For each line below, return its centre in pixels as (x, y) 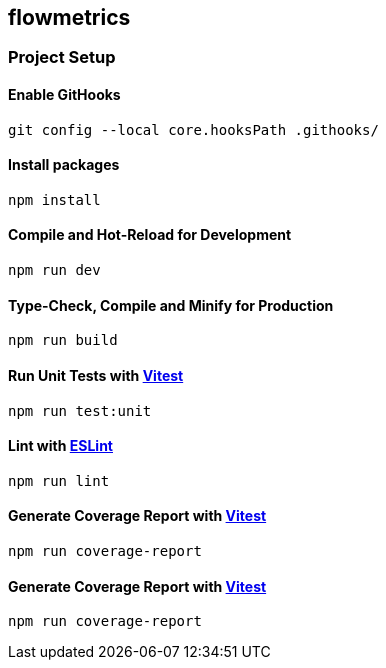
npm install (54, 199)
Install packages (64, 165)
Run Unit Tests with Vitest (96, 375)
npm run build (63, 340)
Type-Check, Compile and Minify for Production (171, 305)
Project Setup (62, 57)
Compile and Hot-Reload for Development (150, 235)
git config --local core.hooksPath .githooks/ (193, 129)
